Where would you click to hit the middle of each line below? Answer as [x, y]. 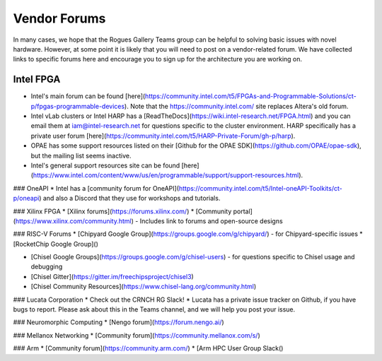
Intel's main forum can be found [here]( [88, 96]
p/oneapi [26, 199]
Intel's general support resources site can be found [105, 165]
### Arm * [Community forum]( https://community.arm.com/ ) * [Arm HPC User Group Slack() [148, 348]
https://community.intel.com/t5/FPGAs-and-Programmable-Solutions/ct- [251, 96]
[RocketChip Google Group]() [56, 244]
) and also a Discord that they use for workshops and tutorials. [130, 199]
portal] [243, 211]
